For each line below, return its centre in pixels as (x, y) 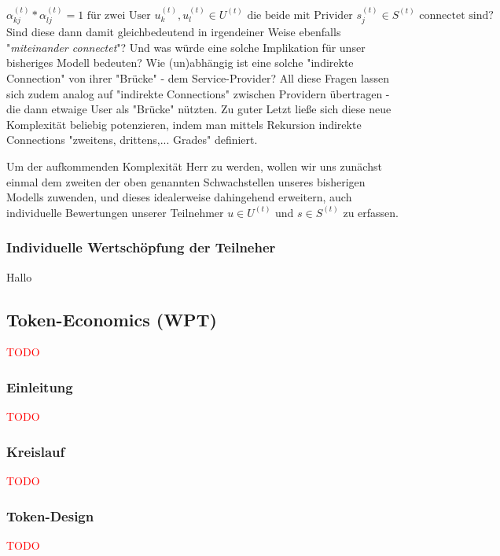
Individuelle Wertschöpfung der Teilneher (141, 247)
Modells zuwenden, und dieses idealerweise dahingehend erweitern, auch (179, 197)
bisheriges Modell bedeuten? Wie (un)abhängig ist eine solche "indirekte (180, 63)
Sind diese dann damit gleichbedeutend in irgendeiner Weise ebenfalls (174, 32)
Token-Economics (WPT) (112, 319)
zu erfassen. (371, 212)
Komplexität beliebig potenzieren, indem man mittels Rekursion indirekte (184, 124)
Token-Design (50, 515)
